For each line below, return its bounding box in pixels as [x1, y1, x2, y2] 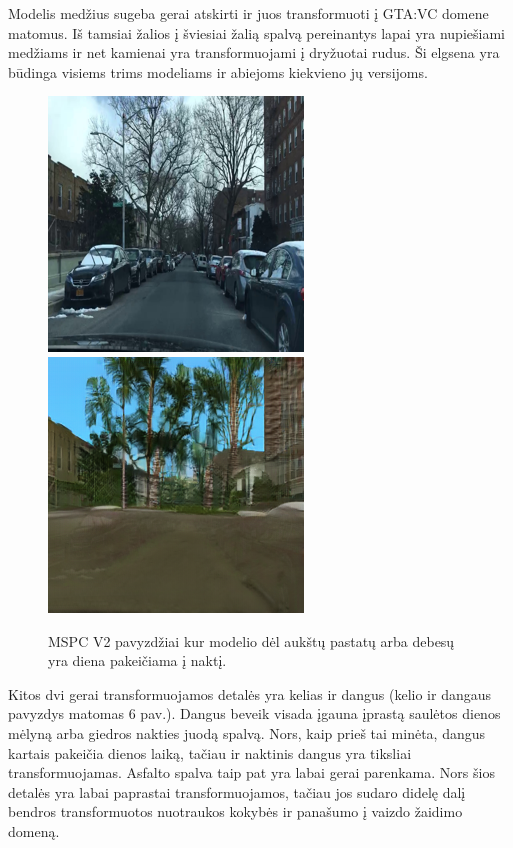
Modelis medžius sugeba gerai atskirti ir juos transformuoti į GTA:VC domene [8, 3, 489, 23]
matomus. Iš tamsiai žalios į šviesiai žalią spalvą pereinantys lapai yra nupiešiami [8, 22, 505, 43]
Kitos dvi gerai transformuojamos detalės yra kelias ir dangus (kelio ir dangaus [8, 683, 492, 704]
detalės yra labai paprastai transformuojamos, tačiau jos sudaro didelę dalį [8, 781, 466, 802]
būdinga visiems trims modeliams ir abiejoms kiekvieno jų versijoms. [8, 61, 428, 82]
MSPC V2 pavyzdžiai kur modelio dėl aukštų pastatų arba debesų [48, 630, 455, 651]
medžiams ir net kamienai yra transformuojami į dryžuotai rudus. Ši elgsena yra [8, 42, 500, 63]
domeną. [8, 820, 60, 841]
